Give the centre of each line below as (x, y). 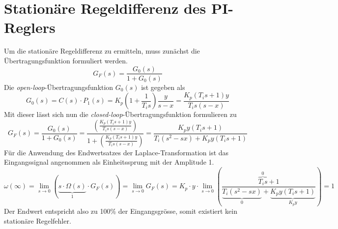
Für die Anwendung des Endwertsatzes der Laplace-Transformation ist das (116, 152)
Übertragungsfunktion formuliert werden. (66, 60)
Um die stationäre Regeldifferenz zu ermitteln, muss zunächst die (102, 51)
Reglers (30, 27)
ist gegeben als (163, 87)
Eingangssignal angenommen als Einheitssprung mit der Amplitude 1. (109, 162)
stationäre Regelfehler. (38, 220)
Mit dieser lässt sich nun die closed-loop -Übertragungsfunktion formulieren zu (120, 114)
